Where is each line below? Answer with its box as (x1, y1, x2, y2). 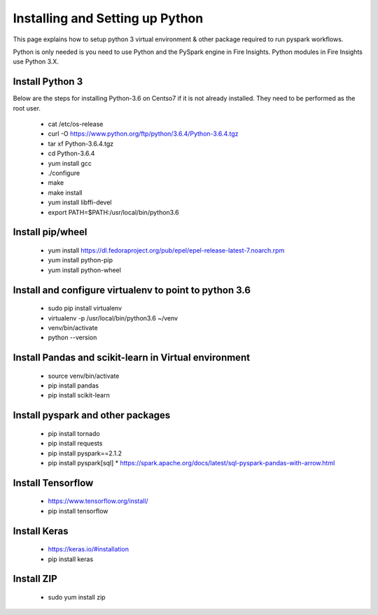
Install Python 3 (13, 76, 83, 87)
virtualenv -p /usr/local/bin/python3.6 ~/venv (48, 313, 178, 322)
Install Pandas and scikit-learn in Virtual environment (13, 352, 251, 364)
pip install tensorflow (48, 507, 108, 515)
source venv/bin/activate (48, 372, 120, 380)
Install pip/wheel (13, 226, 87, 238)
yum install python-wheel (48, 266, 122, 274)
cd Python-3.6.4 (48, 149, 95, 157)
